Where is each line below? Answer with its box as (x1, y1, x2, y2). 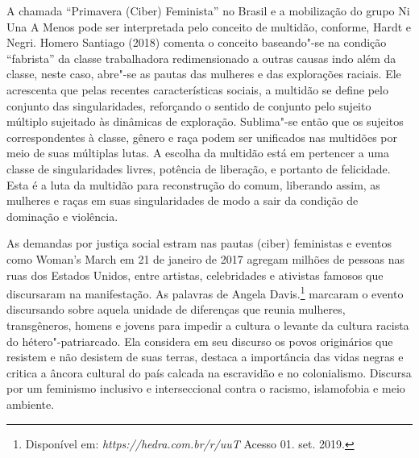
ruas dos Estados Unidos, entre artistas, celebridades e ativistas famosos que (6, 266, 384, 283)
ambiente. (6, 395, 55, 412)
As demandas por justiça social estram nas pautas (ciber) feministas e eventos (6, 235, 392, 252)
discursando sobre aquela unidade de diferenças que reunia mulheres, (6, 301, 346, 318)
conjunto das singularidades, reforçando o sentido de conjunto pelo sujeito (6, 97, 371, 114)
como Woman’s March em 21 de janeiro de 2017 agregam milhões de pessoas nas (6, 250, 405, 267)
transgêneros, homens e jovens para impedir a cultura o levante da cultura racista (6, 316, 409, 333)
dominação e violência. (6, 207, 118, 224)
